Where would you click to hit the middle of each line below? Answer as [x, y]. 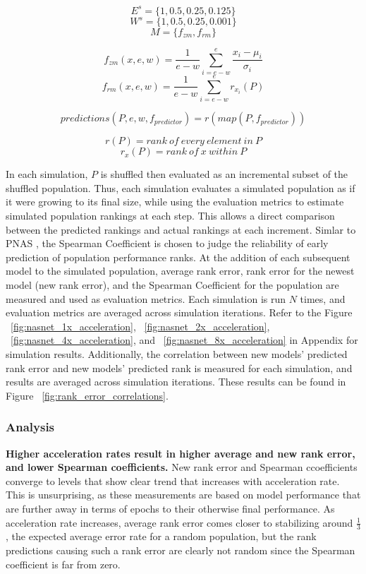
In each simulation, [47, 174]
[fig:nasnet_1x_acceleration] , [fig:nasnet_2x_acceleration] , [140, 326]
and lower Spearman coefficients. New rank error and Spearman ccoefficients [182, 467]
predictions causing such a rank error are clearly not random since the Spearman [181, 550]
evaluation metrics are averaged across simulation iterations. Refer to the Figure [179, 312]
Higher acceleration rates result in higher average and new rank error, [181, 453]
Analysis [30, 427]
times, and [323, 298]
